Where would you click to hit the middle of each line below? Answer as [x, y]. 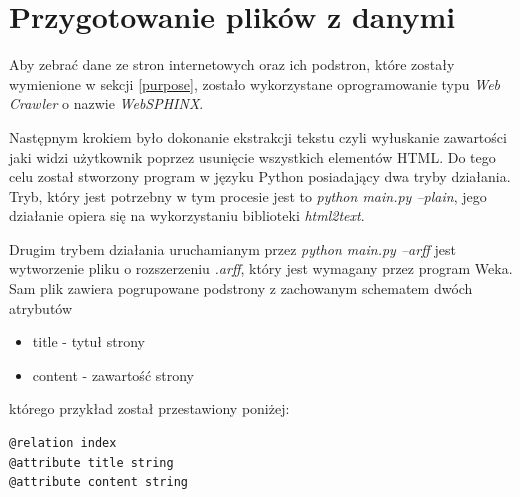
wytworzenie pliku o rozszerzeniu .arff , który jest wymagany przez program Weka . [261, 268]
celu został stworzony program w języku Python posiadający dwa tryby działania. [260, 176]
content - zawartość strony [113, 374]
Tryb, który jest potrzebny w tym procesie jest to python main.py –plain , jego [248, 195]
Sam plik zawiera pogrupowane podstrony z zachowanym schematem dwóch [241, 288]
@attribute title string [91, 462]
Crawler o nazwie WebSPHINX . [106, 103]
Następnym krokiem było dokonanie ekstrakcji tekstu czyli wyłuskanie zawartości [258, 136]
